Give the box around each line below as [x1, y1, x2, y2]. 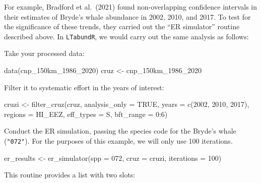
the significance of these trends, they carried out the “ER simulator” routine [4, 21, 240, 32]
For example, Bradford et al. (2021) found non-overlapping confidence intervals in [4, 2, 257, 12]
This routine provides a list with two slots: [4, 169, 136, 180]
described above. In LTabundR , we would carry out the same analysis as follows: [4, 31, 249, 41]
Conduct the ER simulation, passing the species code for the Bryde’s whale [4, 126, 236, 136]
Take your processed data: [4, 48, 85, 58]
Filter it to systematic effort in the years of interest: [4, 82, 164, 92]
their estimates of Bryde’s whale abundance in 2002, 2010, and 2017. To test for [4, 11, 251, 22]
